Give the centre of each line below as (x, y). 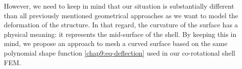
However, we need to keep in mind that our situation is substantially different (119, 6)
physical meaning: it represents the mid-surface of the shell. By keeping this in (120, 34)
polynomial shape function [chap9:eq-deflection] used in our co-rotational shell (120, 52)
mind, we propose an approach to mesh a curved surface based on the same (116, 43)
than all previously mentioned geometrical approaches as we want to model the (121, 15)
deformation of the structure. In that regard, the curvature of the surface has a (121, 25)
